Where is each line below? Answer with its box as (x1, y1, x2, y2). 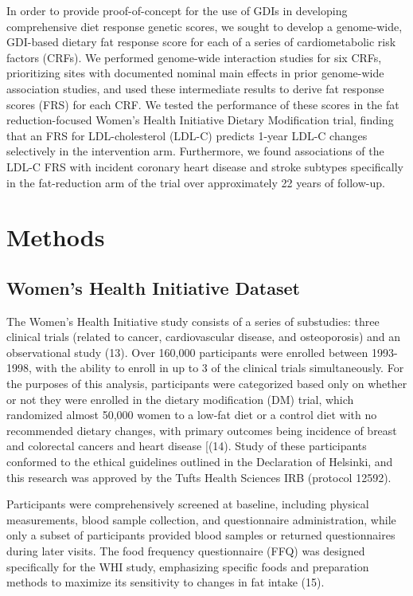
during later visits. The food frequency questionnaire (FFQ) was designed (6, 543, 365, 559)
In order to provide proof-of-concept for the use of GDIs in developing (6, 2, 348, 18)
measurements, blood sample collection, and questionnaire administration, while (6, 511, 396, 527)
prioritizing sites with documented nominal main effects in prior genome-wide (6, 65, 384, 81)
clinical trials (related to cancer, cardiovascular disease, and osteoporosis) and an (6, 328, 401, 345)
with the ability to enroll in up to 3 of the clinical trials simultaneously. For (35, 359, 404, 376)
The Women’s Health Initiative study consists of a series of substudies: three (6, 312, 380, 329)
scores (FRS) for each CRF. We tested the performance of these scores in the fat (6, 96, 399, 112)
